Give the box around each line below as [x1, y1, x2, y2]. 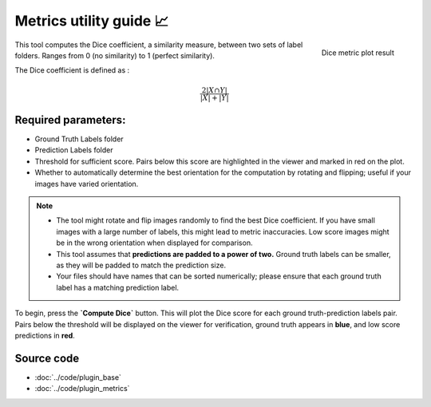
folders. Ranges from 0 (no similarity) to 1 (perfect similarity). [14, 50, 215, 60]
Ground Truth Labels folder [34, 134, 124, 144]
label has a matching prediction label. [56, 283, 180, 292]
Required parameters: [14, 113, 126, 127]
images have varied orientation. [34, 179, 139, 188]
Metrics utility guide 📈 [14, 12, 169, 30]
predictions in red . [14, 330, 75, 340]
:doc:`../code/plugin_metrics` [34, 384, 130, 393]
